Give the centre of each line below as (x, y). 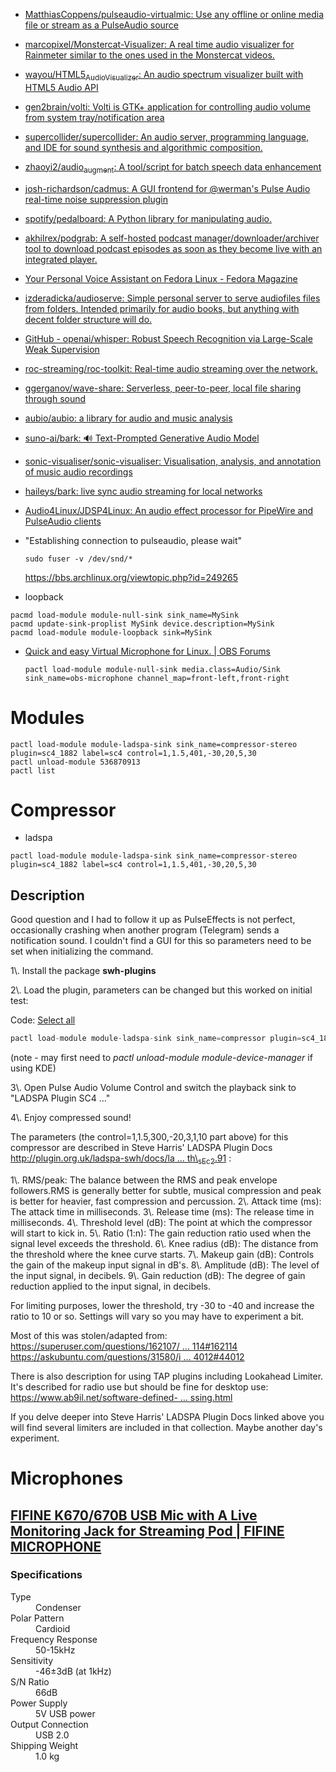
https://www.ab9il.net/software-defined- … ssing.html (121, 1397)
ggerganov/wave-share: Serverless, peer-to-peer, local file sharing (163, 388)
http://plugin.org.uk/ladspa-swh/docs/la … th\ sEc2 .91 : (121, 1159)
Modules (47, 717)
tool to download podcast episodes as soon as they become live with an (173, 248)
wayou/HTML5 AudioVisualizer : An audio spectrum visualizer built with (164, 76)
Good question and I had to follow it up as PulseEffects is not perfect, (153, 920)
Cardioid (53, 1628)
